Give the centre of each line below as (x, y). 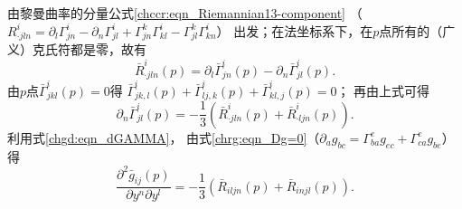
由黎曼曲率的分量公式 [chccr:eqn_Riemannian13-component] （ (185, 13)
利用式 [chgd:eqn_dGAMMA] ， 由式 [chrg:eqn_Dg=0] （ (164, 137)
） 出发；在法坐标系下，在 (295, 30)
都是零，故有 (108, 49)
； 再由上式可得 (383, 90)
